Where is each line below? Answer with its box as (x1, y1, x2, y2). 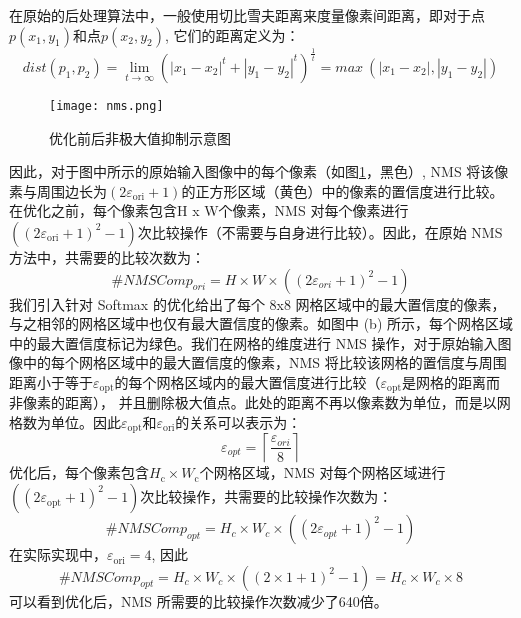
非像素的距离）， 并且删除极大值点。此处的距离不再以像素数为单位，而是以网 (9, 392, 511, 413)
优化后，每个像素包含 (9, 462, 149, 483)
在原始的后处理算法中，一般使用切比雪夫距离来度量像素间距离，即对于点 (9, 5, 485, 25)
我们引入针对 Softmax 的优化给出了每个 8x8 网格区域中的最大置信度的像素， (9, 293, 506, 314)
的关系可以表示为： (175, 412, 302, 432)
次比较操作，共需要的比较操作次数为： (140, 486, 393, 507)
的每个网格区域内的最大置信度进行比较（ (114, 371, 381, 392)
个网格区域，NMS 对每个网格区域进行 (199, 462, 446, 483)
